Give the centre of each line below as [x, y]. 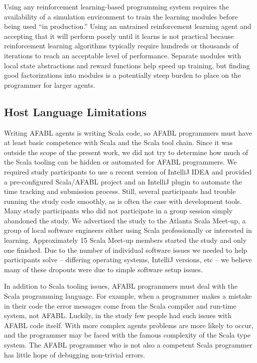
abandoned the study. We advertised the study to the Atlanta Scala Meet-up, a [125, 220]
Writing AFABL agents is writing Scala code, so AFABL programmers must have [128, 132]
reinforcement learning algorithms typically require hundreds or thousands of [121, 46]
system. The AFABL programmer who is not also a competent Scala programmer [128, 345]
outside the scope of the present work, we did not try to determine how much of [126, 152]
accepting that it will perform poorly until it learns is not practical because [119, 36]
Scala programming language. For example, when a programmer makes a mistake [128, 296]
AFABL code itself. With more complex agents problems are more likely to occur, [129, 325]
